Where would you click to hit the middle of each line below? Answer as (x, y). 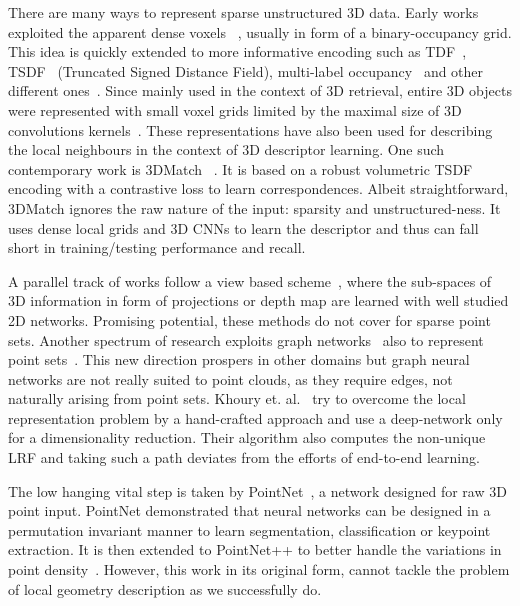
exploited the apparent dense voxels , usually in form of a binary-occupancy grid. (260, 31)
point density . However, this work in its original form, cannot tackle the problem (259, 569)
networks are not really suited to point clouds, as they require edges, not (230, 378)
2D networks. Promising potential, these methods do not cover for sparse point (249, 319)
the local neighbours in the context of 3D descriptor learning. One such (226, 149)
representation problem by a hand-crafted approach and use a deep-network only (255, 417)
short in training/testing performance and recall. (157, 247)
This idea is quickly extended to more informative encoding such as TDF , (237, 51)
